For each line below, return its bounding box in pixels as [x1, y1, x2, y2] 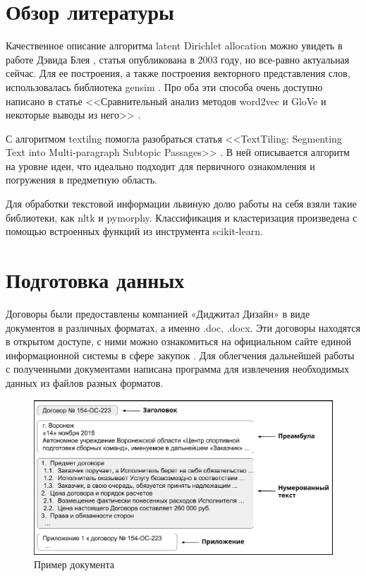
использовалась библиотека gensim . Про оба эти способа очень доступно [6, 79, 323, 94]
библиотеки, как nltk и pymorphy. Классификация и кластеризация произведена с [6, 210, 358, 224]
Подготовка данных [6, 265, 185, 294]
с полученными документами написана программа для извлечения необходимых [6, 361, 349, 376]
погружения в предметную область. [6, 172, 157, 187]
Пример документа [34, 557, 114, 572]
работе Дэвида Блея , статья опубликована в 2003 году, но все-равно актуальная [6, 52, 350, 66]
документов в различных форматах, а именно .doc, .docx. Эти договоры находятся [6, 320, 360, 335]
